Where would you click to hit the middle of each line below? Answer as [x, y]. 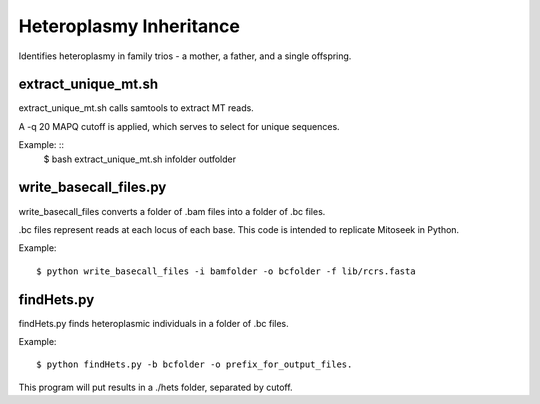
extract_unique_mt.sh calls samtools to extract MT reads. [136, 108]
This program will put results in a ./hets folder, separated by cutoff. [156, 387]
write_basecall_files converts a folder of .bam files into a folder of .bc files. [172, 211]
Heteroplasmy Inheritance [129, 26]
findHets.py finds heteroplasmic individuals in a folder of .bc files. [153, 323]
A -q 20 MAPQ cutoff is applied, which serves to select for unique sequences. [179, 126]
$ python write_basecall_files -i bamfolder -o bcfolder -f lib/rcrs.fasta [226, 271]
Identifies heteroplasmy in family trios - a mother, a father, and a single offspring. [185, 56]
